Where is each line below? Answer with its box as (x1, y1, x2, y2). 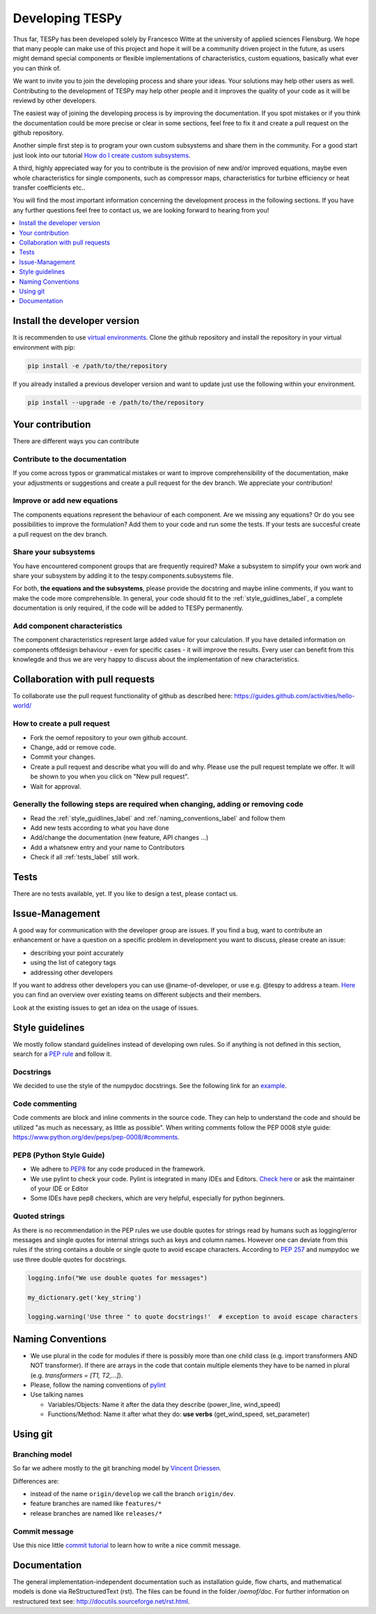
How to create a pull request (13, 718, 111, 728)
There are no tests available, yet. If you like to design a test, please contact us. (13, 889, 238, 898)
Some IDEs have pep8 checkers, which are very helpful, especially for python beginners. (30, 1194, 285, 1202)
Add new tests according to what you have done (30, 824, 170, 832)
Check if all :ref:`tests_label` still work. (30, 853, 139, 861)
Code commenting (13, 1098, 77, 1108)
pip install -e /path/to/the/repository (27, 362, 167, 369)
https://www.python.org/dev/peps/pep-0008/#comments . (13, 1133, 180, 1142)
